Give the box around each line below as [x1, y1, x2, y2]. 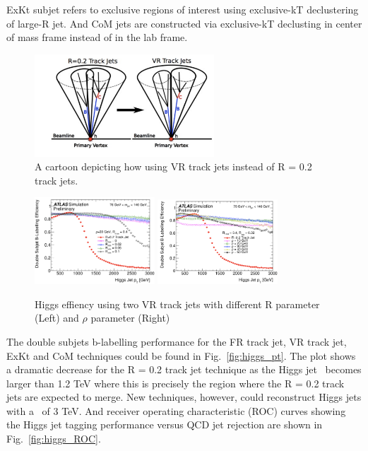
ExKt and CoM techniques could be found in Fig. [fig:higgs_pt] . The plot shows [6, 348, 356, 363]
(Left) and [35, 310, 79, 325]
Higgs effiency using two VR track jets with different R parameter [35, 296, 320, 311]
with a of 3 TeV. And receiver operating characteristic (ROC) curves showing [6, 403, 346, 418]
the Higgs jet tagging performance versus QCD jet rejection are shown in [6, 417, 323, 432]
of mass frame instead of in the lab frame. [6, 30, 188, 45]
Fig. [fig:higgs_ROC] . [6, 431, 101, 446]
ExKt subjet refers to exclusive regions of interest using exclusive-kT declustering [6, 2, 359, 16]
